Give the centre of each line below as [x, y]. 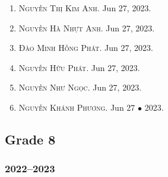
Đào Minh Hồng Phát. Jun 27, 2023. [86, 48]
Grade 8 [30, 139]
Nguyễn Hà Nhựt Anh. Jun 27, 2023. [87, 28]
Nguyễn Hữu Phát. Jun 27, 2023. [79, 67]
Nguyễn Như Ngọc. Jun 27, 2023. [80, 87]
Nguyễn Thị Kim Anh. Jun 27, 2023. [85, 8]
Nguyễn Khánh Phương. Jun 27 [77, 107]
